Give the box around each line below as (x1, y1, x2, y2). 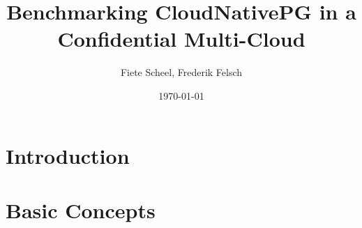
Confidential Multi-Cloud (57, 24, 306, 53)
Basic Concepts (6, 195, 156, 224)
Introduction (6, 141, 130, 169)
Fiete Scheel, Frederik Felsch (120, 65, 243, 79)
